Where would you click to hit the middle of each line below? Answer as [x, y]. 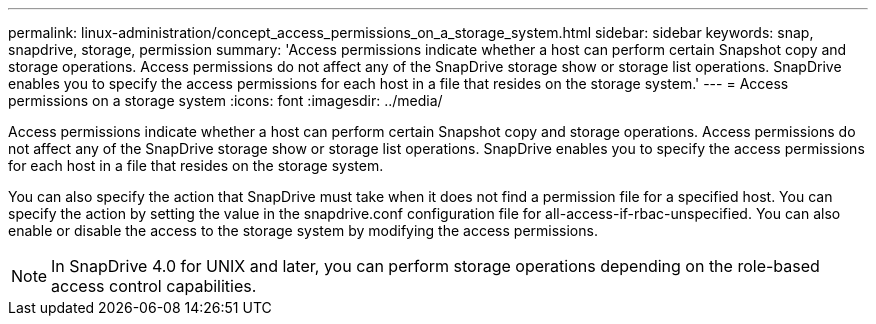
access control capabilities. [154, 286]
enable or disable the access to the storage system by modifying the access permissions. [303, 230]
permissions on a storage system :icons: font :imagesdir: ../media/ [225, 100]
